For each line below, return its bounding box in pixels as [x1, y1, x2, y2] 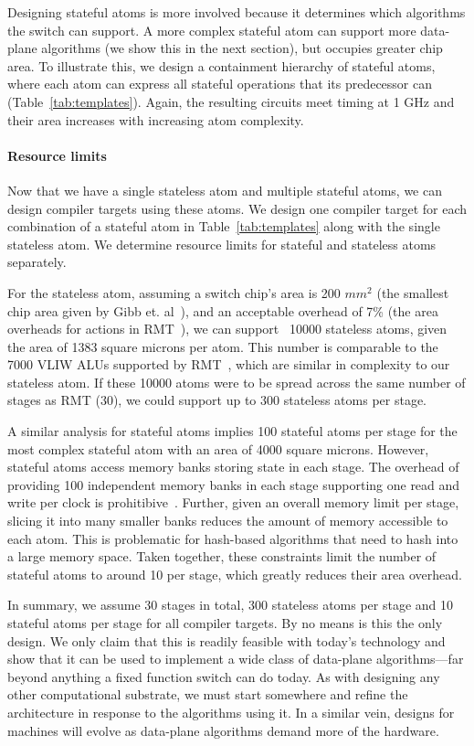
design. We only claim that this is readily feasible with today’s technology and [7, 631, 446, 650]
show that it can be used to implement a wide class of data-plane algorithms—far [7, 649, 464, 668]
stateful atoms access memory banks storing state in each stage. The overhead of [7, 457, 459, 476]
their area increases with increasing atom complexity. [7, 110, 304, 129]
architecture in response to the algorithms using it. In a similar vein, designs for [7, 702, 455, 721]
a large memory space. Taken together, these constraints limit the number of [7, 547, 437, 566]
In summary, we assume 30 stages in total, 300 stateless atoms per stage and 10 [7, 595, 454, 614]
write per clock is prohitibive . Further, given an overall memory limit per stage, [7, 493, 459, 512]
